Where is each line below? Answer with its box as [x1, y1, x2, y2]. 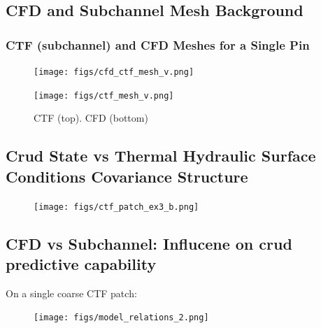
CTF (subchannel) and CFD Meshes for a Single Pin [6, 36, 310, 53]
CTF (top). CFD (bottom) [34, 110, 148, 125]
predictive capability [6, 252, 157, 274]
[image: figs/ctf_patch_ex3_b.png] [34, 201, 199, 212]
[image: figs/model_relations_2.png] [34, 313, 209, 323]
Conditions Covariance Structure [6, 165, 248, 187]
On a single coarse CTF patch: [6, 285, 137, 300]
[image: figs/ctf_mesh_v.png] [34, 90, 174, 101]
